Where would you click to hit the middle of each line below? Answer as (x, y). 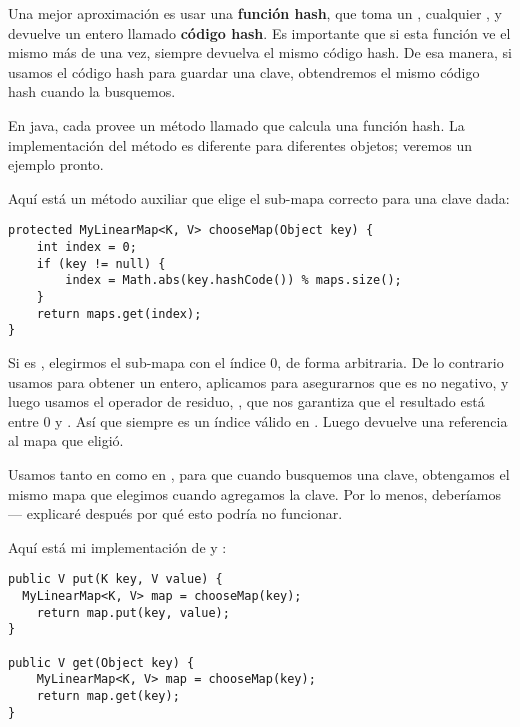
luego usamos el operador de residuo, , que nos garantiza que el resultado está (246, 401)
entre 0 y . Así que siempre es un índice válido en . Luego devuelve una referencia (258, 420)
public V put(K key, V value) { (115, 579)
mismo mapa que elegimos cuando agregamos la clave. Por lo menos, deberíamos (254, 493)
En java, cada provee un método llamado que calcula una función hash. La (236, 124)
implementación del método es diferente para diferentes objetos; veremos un (240, 144)
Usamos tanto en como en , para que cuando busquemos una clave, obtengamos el (259, 473)
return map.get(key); (108, 695)
